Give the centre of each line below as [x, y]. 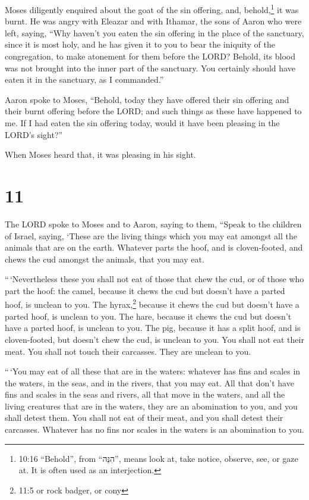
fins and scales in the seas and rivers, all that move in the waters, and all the [145, 394]
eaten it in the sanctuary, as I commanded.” [84, 79]
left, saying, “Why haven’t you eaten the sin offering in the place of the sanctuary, [154, 32]
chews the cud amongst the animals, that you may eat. [105, 259]
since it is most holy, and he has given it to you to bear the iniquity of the [140, 44]
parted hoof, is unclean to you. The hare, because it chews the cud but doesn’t [148, 316]
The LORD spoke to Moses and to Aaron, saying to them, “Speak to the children [153, 224]
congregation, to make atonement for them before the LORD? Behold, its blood [150, 56]
